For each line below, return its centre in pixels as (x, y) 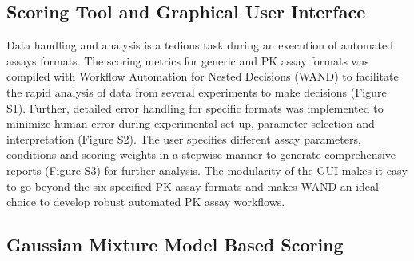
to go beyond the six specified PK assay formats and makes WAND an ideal (193, 186)
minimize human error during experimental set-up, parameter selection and (191, 123)
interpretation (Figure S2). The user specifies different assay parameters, (184, 138)
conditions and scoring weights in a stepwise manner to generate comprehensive (201, 154)
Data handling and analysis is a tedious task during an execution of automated (200, 45)
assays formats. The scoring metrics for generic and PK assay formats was (188, 60)
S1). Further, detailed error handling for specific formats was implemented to (195, 107)
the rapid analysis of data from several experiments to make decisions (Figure (197, 91)
